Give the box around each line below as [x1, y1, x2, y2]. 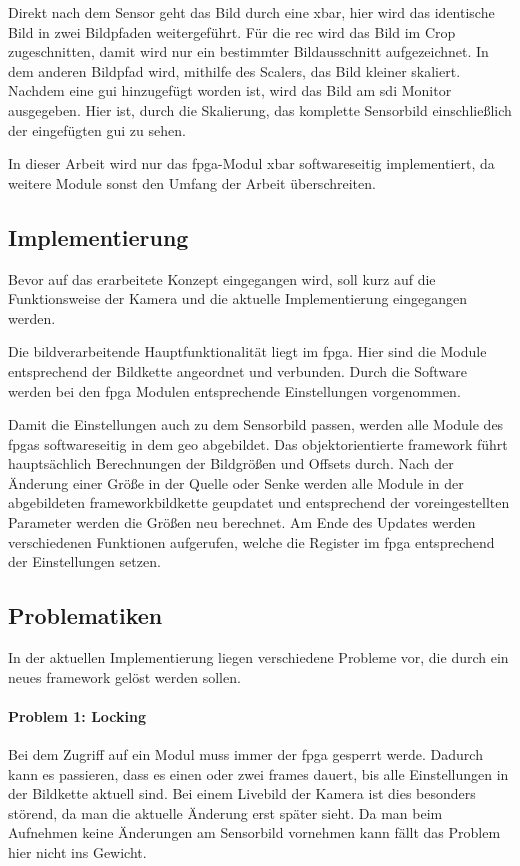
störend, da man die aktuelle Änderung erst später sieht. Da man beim [8, 802, 443, 823]
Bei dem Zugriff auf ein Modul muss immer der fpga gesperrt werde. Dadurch [8, 744, 483, 765]
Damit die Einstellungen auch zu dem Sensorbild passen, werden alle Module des [8, 414, 504, 435]
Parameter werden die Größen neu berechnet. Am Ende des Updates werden [8, 512, 476, 533]
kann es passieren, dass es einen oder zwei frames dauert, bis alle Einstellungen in [8, 763, 509, 784]
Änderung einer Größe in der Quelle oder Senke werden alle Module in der [8, 472, 464, 493]
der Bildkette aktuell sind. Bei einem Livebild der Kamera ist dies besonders [8, 783, 476, 804]
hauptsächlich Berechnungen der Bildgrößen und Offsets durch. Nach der [8, 453, 454, 474]
